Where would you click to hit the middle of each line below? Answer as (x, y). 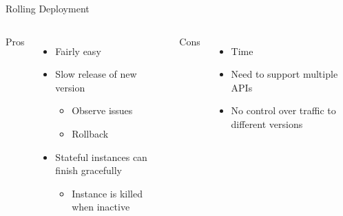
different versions (267, 123)
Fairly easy (78, 51)
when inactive (101, 207)
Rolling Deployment (48, 8)
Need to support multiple (284, 74)
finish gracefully (89, 170)
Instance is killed (107, 193)
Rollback (90, 133)
